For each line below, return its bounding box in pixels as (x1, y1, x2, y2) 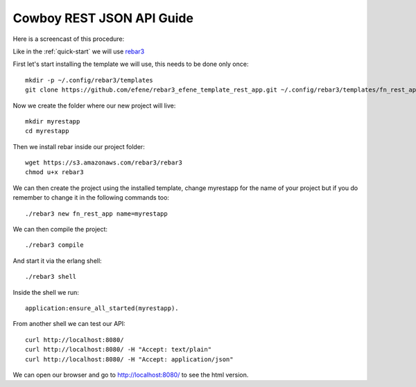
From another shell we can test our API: (12, 320, 126, 328)
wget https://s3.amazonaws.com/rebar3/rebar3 (25, 159, 183, 166)
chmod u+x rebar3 (25, 169, 84, 176)
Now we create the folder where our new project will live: (12, 101, 176, 110)
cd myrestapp (25, 127, 69, 135)
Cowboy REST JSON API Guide (12, 10, 194, 26)
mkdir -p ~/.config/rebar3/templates (25, 76, 154, 84)
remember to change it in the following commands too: (12, 193, 170, 202)
